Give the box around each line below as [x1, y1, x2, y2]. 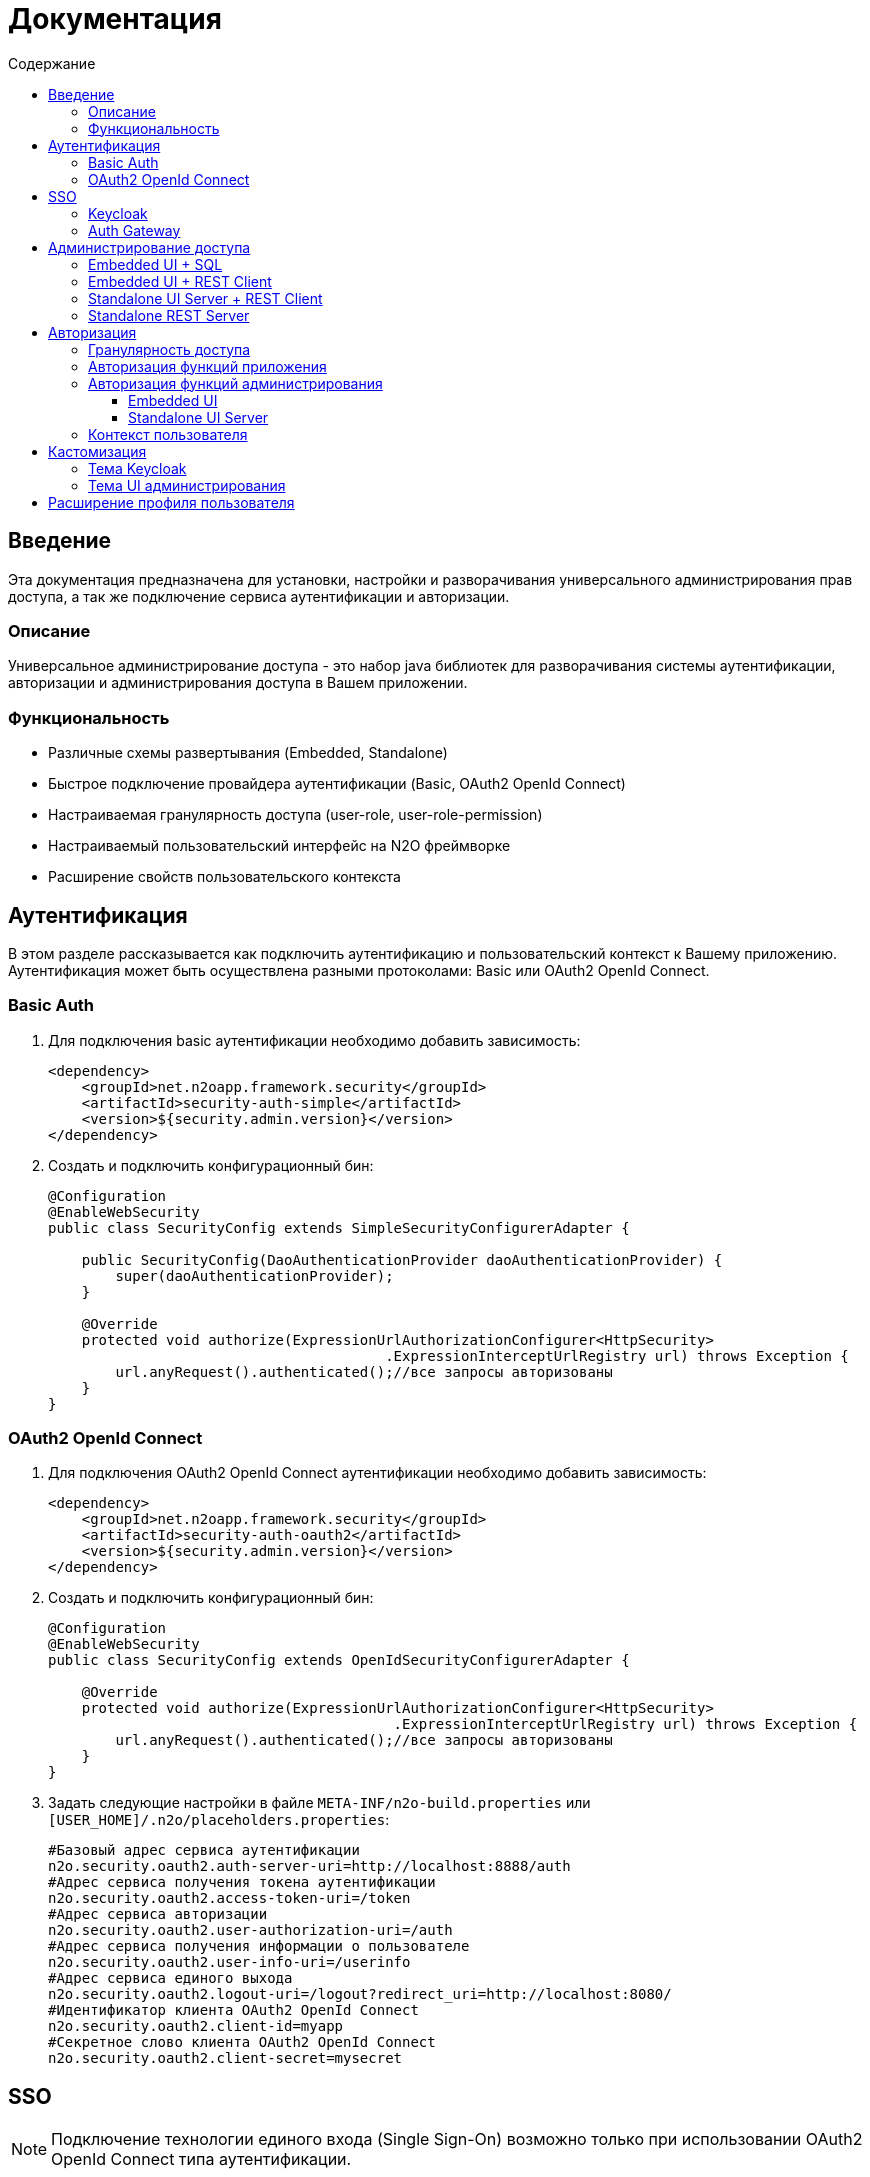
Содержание [8, 54, 96, 72]
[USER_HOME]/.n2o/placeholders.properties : [48, 1811, 390, 1829]
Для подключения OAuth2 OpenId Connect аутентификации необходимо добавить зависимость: [48, 1464, 707, 1482]
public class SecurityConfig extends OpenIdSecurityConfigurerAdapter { [48, 1652, 630, 1669]
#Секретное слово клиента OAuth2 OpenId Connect [48, 2034, 436, 2051]
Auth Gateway [88, 221, 181, 239]
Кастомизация [48, 442, 147, 460]
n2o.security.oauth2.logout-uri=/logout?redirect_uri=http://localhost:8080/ [48, 1986, 672, 2003]
